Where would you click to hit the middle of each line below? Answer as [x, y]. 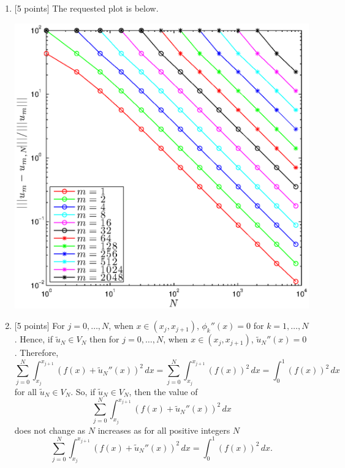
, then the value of [163, 391]
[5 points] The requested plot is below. [86, 8]
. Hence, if [34, 339]
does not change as [50, 430]
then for [104, 339]
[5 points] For [40, 326]
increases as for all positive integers [164, 430]
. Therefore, [36, 353]
